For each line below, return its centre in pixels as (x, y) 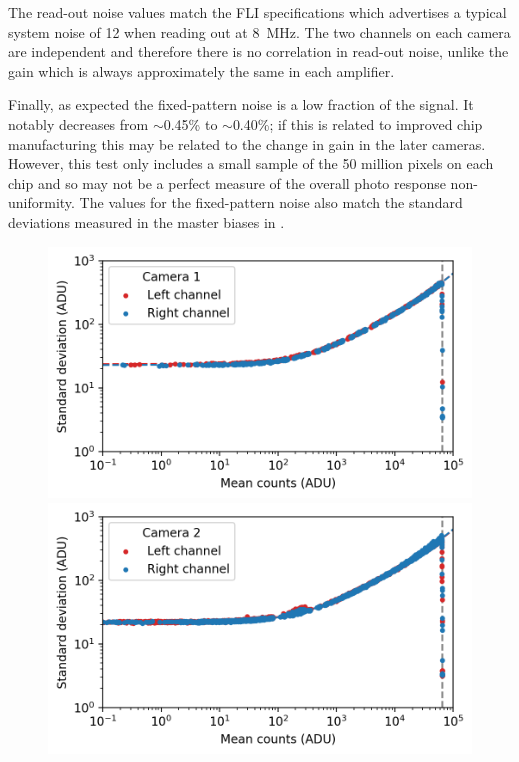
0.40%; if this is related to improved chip (357, 123)
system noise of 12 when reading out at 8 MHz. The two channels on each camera (259, 31)
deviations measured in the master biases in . (146, 221)
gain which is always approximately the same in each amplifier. (201, 70)
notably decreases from (78, 123)
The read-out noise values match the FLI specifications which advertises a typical (257, 12)
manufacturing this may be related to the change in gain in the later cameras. (247, 143)
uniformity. (41, 202)
